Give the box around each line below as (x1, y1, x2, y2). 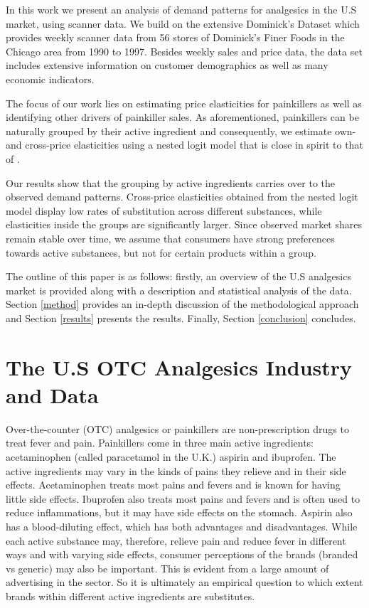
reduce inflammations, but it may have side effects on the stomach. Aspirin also (6, 505, 353, 520)
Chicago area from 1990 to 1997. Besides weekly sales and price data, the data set (6, 43, 363, 58)
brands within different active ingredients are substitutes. (6, 588, 255, 603)
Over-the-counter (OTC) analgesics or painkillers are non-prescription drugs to (6, 421, 349, 436)
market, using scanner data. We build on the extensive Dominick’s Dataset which (6, 16, 360, 31)
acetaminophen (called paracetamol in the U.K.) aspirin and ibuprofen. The (6, 449, 336, 464)
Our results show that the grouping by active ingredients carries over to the (6, 175, 336, 190)
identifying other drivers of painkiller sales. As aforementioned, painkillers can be (6, 110, 359, 124)
